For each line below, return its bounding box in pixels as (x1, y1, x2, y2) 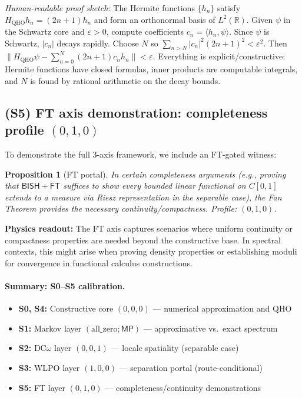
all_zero (91, 325, 118, 333)
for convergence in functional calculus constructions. (5, 256, 193, 269)
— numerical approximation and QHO (152, 302, 292, 315)
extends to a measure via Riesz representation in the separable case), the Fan (5, 190, 282, 203)
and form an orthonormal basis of (94, 13, 215, 25)
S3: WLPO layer (18, 361, 80, 373)
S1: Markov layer (18, 322, 82, 334)
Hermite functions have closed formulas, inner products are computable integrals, (5, 63, 298, 75)
